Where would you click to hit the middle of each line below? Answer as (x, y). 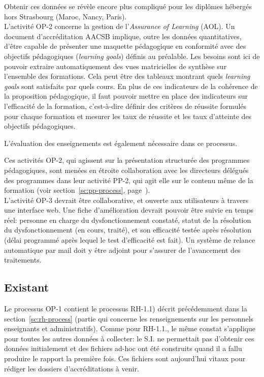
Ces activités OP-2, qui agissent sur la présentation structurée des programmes (127, 160)
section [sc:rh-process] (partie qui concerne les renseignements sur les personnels (129, 318)
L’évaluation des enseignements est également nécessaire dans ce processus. (121, 143)
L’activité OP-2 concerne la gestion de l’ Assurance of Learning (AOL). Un (120, 26)
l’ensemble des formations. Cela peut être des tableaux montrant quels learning (127, 76)
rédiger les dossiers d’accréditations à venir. (72, 368)
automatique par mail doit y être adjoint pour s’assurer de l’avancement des (122, 250)
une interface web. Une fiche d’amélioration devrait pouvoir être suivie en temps (129, 210)
